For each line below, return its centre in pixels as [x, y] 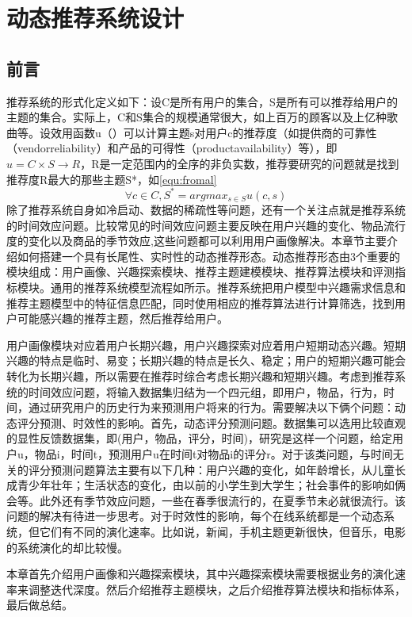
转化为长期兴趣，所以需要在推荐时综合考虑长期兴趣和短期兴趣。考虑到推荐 [200, 376]
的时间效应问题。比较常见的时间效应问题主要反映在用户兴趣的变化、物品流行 [206, 225]
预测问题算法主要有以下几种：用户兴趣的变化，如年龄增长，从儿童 [222, 469]
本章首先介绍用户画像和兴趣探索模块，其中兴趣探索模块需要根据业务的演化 [200, 574]
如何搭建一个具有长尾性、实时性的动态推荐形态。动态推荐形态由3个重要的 [208, 256]
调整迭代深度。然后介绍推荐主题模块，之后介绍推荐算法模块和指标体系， [217, 589]
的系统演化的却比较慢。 [67, 547]
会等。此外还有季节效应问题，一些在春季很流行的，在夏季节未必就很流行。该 [206, 500]
